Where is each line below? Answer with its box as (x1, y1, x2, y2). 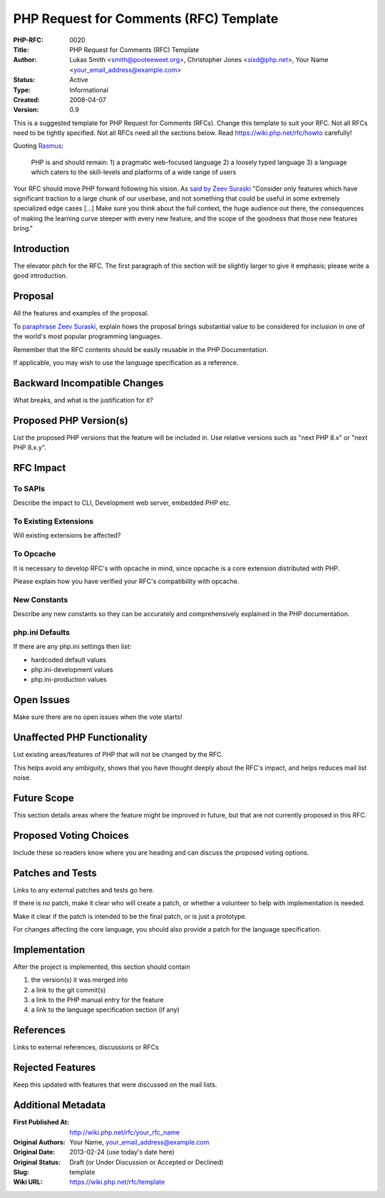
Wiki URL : (13, 1178, 43, 1187)
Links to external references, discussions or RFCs (13, 1043, 160, 1052)
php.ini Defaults (13, 627, 71, 637)
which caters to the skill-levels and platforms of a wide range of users (31, 168, 237, 176)
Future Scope (13, 792, 74, 804)
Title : (13, 45, 30, 54)
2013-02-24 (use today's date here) (69, 1148, 175, 1157)
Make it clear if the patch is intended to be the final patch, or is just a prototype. (13, 912, 247, 920)
